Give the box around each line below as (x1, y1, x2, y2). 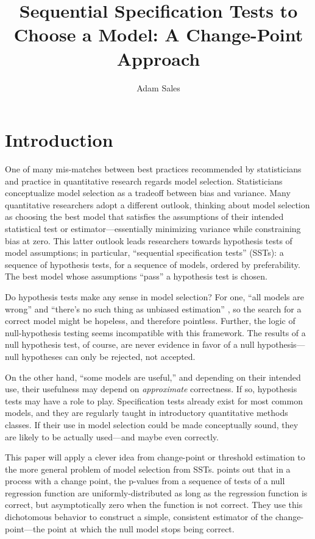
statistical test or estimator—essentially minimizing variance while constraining (5, 222, 301, 234)
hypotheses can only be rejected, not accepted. (21, 350, 196, 362)
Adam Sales (136, 81, 180, 94)
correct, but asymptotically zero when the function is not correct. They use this (5, 498, 303, 511)
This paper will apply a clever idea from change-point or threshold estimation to (5, 451, 305, 463)
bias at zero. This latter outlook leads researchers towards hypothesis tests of (5, 234, 292, 247)
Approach (116, 46, 200, 71)
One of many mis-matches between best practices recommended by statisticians (5, 163, 302, 175)
